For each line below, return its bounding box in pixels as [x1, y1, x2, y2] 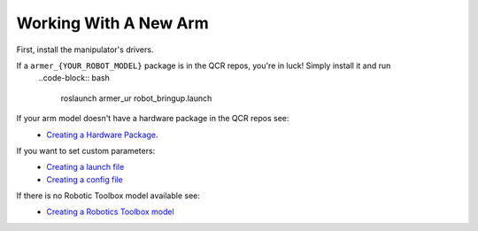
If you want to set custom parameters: [16, 145, 156, 156]
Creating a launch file [46, 162, 125, 173]
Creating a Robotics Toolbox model [46, 206, 174, 217]
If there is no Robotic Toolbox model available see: [16, 190, 201, 201]
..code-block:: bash [38, 73, 110, 83]
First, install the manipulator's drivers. [16, 44, 154, 55]
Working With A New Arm [16, 13, 209, 33]
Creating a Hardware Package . [46, 129, 158, 140]
